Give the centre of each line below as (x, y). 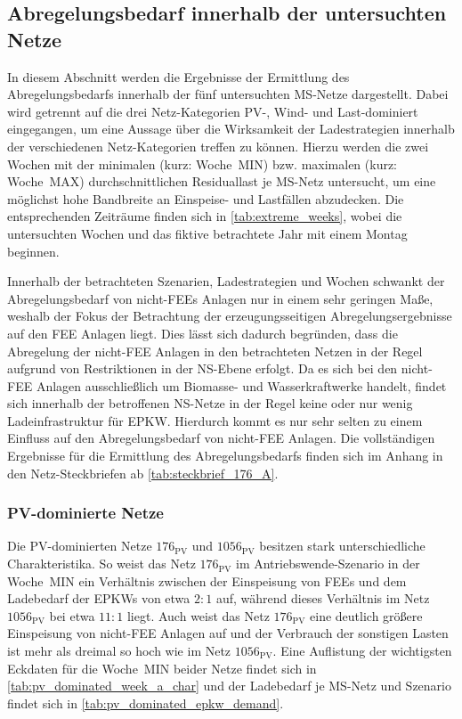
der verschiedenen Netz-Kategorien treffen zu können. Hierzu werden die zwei (218, 146)
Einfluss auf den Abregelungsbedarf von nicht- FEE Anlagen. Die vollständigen (221, 438)
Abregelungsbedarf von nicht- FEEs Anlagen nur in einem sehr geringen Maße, (220, 298)
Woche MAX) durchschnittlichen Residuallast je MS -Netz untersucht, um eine (222, 181)
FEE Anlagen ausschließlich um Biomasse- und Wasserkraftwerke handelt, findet (227, 385)
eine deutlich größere (366, 615)
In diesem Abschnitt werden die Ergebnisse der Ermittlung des (178, 76)
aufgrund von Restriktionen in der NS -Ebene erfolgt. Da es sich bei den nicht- (220, 368)
